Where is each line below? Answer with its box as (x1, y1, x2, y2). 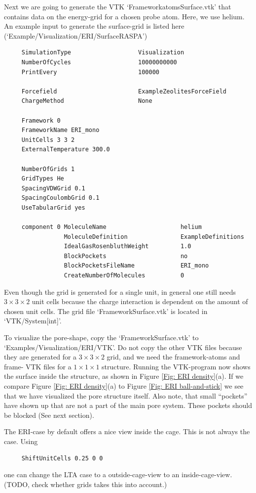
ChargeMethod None (21, 97, 152, 105)
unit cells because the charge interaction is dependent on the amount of (32, 296, 248, 307)
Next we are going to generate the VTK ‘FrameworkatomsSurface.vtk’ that (4, 1, 231, 11)
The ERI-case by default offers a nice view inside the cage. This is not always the (4, 426, 250, 437)
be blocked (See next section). (4, 409, 94, 420)
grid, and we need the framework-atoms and (107, 352, 240, 362)
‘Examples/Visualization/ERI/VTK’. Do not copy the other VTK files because (4, 342, 242, 352)
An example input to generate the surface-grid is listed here (4, 21, 184, 31)
